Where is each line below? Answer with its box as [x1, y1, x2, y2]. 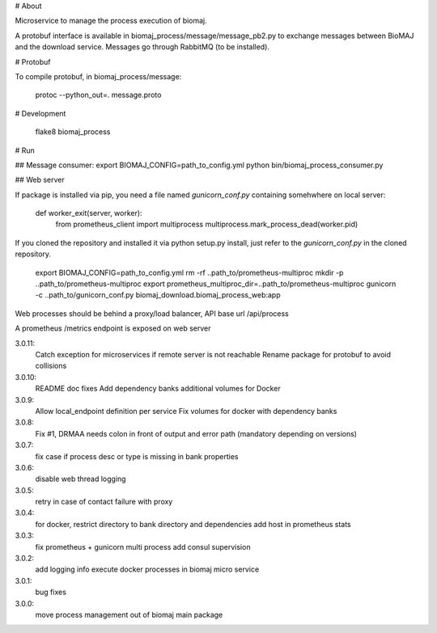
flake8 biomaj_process [35, 127, 111, 137]
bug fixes [35, 587, 66, 597]
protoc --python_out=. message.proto [35, 90, 162, 100]
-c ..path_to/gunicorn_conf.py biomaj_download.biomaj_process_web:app [35, 290, 281, 300]
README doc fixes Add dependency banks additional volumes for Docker [35, 384, 281, 394]
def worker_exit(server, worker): [35, 209, 142, 218]
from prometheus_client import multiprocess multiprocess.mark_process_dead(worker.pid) [55, 219, 359, 230]
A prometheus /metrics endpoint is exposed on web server [15, 323, 211, 333]
